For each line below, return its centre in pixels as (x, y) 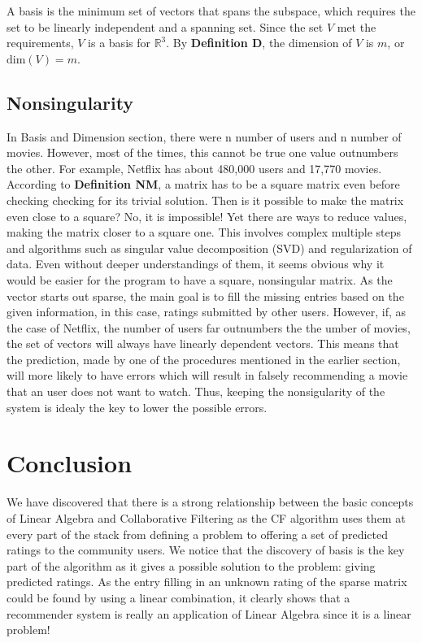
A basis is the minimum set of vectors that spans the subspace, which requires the (211, 11)
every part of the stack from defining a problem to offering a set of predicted (197, 534)
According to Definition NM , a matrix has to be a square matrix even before (203, 184)
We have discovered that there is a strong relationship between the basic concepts (210, 502)
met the (357, 26)
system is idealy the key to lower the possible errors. (137, 407)
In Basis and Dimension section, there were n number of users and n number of (204, 136)
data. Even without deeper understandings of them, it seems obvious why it (196, 264)
